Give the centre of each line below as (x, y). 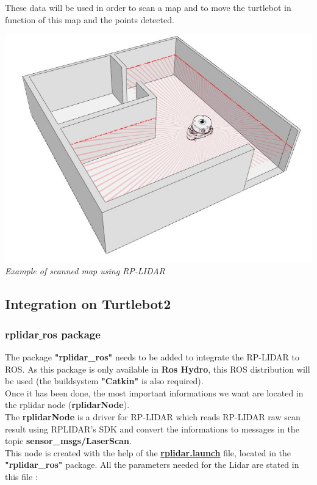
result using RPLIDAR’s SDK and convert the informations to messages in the (152, 428)
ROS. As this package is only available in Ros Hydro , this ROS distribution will (158, 369)
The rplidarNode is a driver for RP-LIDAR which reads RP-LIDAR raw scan (153, 417)
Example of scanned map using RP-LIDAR (85, 271)
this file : (21, 476)
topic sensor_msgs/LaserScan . (68, 441)
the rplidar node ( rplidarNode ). (67, 405)
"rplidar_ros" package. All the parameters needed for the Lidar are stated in (152, 465)
